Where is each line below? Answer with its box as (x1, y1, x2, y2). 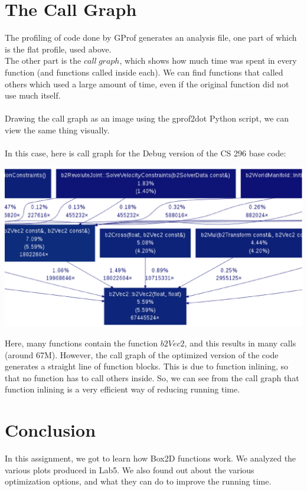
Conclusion (5, 418, 96, 442)
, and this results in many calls (184, 336, 296, 349)
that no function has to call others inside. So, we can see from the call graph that (5, 371, 299, 384)
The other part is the (5, 54, 81, 67)
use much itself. (5, 89, 61, 102)
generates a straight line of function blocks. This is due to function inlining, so (5, 360, 289, 372)
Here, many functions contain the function (5, 336, 158, 349)
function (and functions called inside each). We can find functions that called (5, 66, 283, 78)
